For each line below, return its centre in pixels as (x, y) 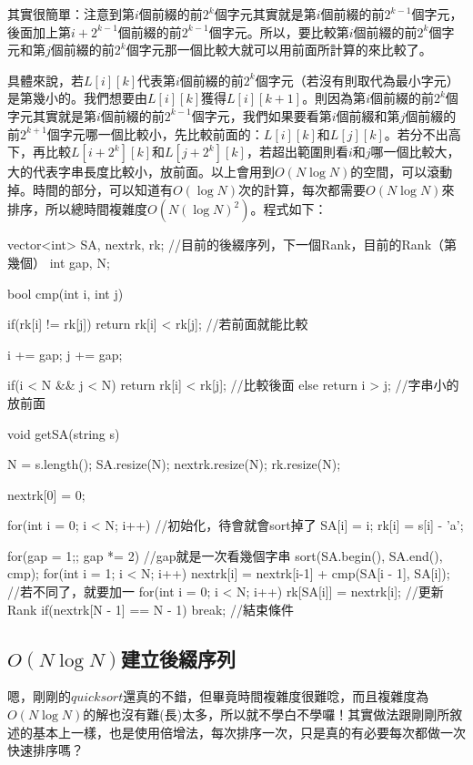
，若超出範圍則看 (297, 152)
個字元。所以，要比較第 (279, 31)
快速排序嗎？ (45, 750)
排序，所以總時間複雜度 (77, 209)
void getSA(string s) (64, 433)
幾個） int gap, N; (59, 262)
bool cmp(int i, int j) (65, 293)
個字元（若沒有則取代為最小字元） (357, 80)
